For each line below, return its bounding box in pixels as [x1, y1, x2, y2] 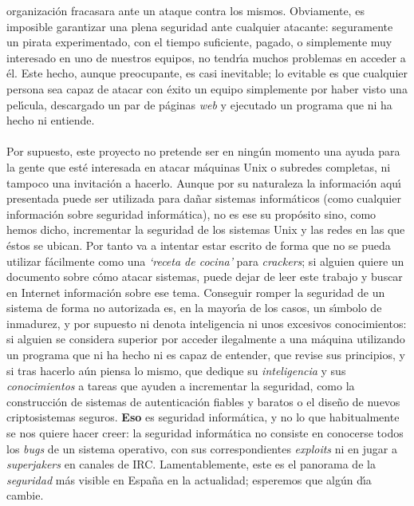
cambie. [6, 487, 44, 504]
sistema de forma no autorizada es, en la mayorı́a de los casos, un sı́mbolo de [6, 299, 382, 316]
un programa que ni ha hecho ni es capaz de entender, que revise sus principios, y [6, 346, 405, 363]
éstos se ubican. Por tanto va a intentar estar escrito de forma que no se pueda [6, 236, 391, 253]
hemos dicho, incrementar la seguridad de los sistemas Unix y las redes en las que [6, 221, 405, 238]
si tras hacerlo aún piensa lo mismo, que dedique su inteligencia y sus [6, 362, 346, 378]
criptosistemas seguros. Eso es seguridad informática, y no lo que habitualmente [6, 409, 400, 425]
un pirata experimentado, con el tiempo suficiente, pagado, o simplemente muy [6, 34, 392, 50]
